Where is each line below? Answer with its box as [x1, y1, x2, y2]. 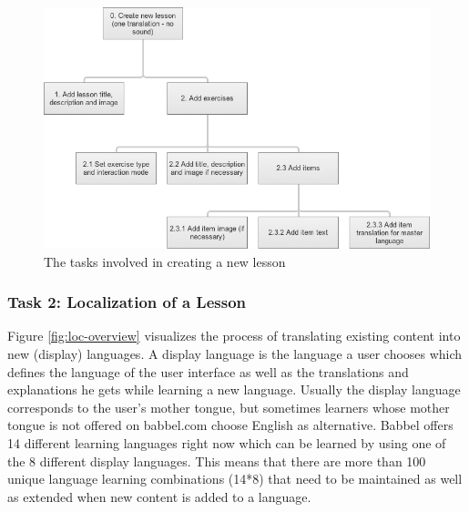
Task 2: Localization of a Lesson [7, 291, 247, 313]
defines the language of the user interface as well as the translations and [7, 362, 409, 381]
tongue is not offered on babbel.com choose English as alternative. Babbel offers [7, 415, 454, 435]
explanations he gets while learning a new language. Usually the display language [7, 380, 461, 399]
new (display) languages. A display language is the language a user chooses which [7, 344, 463, 363]
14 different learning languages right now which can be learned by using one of [7, 433, 446, 452]
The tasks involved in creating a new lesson [44, 251, 286, 271]
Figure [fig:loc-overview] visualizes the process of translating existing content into [7, 326, 461, 345]
